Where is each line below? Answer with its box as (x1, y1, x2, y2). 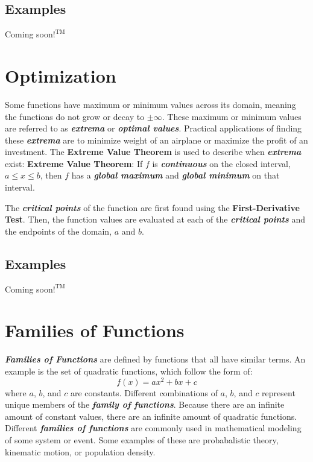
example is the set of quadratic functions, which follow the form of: (5, 364, 253, 377)
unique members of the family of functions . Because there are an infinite (5, 398, 285, 411)
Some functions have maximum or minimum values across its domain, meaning (5, 98, 296, 110)
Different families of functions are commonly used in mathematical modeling (5, 422, 302, 434)
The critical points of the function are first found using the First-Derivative (5, 201, 300, 214)
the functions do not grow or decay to (5, 110, 145, 122)
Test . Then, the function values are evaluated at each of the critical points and (5, 213, 306, 226)
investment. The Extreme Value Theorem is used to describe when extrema (5, 145, 302, 158)
